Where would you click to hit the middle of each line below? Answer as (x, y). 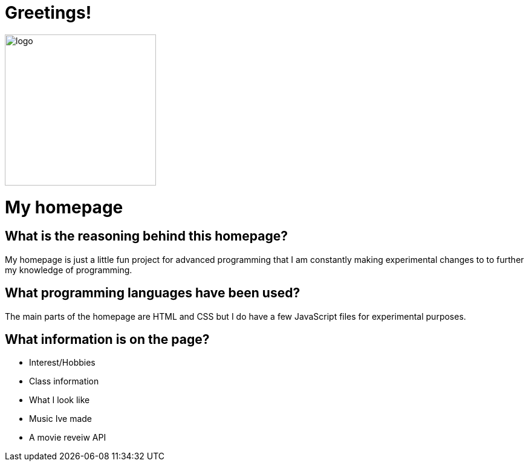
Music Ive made (61, 419)
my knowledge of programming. (69, 270)
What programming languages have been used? (153, 293)
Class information (64, 381)
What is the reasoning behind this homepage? (146, 236)
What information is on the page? (107, 339)
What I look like (60, 400)
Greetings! (48, 13)
